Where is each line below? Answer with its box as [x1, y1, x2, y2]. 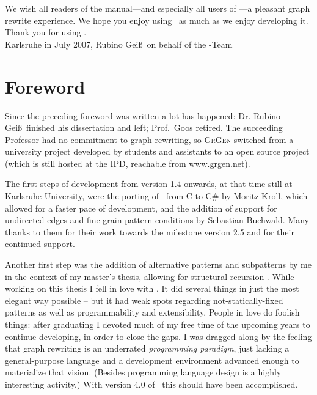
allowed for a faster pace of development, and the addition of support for [5, 201, 277, 214]
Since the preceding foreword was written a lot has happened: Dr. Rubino [5, 109, 281, 122]
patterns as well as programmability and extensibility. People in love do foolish [5, 306, 300, 319]
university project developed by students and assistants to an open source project [5, 145, 310, 158]
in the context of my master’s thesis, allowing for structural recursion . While [5, 270, 294, 282]
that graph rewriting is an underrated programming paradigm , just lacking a [5, 342, 290, 355]
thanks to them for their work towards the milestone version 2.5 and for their [5, 225, 294, 238]
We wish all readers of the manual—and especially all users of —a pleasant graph [5, 2, 310, 14]
